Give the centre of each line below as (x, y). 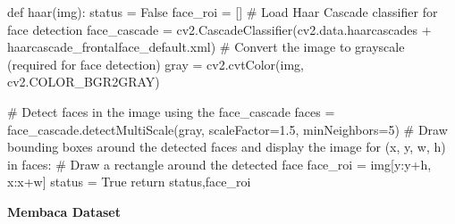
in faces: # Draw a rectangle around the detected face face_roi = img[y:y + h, (219, 164)
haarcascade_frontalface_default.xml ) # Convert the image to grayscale (206, 47)
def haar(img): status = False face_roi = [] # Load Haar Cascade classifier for (223, 12)
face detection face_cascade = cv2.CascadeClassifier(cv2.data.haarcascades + (219, 29)
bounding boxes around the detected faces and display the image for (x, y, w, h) (227, 147)
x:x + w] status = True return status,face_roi (129, 182)
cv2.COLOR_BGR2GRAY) (84, 82)
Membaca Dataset (64, 211)
